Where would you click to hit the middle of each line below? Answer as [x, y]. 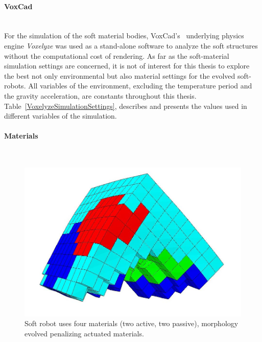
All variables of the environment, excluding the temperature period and [140, 86]
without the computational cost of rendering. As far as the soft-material [117, 55]
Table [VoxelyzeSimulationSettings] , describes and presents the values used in [126, 106]
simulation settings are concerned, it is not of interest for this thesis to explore [127, 66]
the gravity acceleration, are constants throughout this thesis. [100, 95]
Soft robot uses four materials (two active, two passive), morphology [132, 323]
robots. [15, 86]
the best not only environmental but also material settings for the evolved [120, 75]
